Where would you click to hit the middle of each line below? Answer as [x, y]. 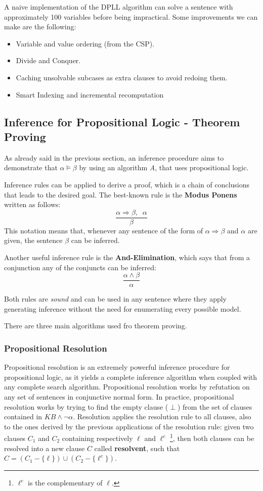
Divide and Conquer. [48, 60]
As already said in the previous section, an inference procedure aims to [114, 157]
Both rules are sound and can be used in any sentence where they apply [115, 299]
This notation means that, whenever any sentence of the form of [104, 230]
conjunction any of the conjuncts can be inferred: [80, 267]
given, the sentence [33, 240]
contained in [23, 416]
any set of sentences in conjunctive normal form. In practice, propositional [119, 397]
